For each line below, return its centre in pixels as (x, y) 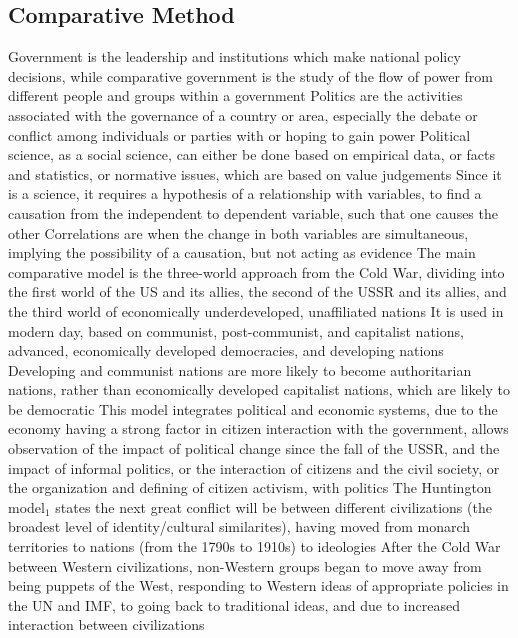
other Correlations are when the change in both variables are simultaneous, (238, 232)
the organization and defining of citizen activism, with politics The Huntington (250, 487)
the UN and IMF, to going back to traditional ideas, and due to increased (234, 604)
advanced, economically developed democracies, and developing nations (226, 350)
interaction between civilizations (106, 624)
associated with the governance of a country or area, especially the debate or (243, 114)
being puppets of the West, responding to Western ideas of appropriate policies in (258, 585)
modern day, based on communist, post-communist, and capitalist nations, (236, 330)
